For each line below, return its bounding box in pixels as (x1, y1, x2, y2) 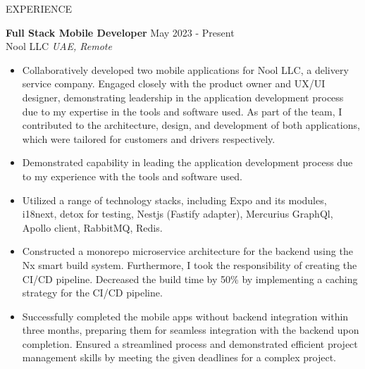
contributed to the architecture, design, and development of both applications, (22, 118, 360, 132)
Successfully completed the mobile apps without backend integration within (22, 308, 349, 323)
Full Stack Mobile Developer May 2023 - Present (6, 25, 235, 39)
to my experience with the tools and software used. (22, 168, 242, 183)
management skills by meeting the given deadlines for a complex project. (22, 350, 336, 365)
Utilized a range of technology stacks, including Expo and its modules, (22, 192, 327, 207)
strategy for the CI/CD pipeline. (22, 285, 163, 300)
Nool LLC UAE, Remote (6, 39, 112, 54)
